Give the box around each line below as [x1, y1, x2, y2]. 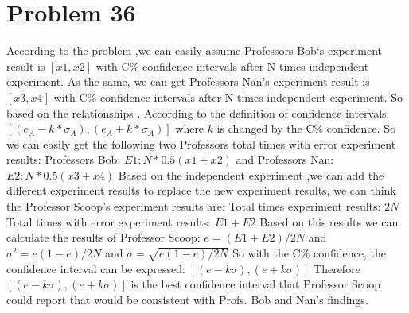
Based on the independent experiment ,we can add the [118, 166, 384, 183]
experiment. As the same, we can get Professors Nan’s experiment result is [6, 73, 370, 90]
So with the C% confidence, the [232, 244, 387, 261]
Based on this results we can [259, 213, 399, 230]
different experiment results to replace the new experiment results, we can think [6, 182, 396, 199]
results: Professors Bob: [6, 151, 121, 168]
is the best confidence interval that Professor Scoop [130, 276, 381, 292]
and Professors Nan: [236, 151, 334, 168]
